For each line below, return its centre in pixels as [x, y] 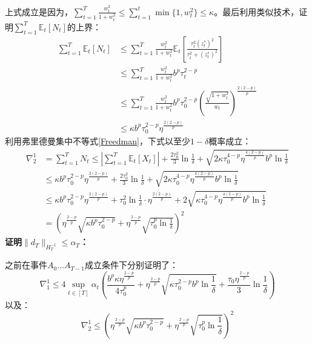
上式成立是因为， [39, 11]
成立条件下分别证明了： [131, 265]
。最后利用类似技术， [257, 11]
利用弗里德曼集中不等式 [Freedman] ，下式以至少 [98, 141]
